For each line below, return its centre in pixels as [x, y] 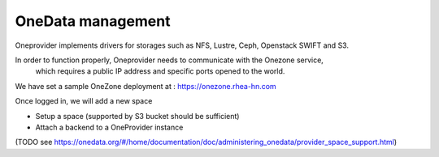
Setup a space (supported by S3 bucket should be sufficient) [137, 116]
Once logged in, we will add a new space [84, 101]
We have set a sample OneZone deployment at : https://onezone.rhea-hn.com [146, 86]
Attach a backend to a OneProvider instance [109, 127]
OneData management [93, 21]
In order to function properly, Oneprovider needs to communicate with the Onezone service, [170, 60]
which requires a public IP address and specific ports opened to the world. [160, 71]
